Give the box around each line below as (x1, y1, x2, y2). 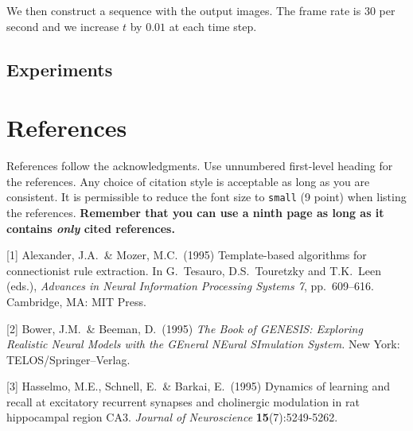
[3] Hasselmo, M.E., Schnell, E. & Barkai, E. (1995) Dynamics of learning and (6, 378, 390, 394)
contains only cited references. (6, 219, 175, 236)
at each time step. (169, 17, 257, 34)
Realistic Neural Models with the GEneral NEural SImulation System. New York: (6, 336, 400, 352)
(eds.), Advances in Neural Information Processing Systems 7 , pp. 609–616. (6, 278, 374, 294)
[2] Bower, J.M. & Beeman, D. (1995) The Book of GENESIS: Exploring (6, 320, 363, 336)
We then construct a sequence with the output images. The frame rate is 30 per (6, 2, 395, 18)
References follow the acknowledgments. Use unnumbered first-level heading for (6, 157, 393, 174)
